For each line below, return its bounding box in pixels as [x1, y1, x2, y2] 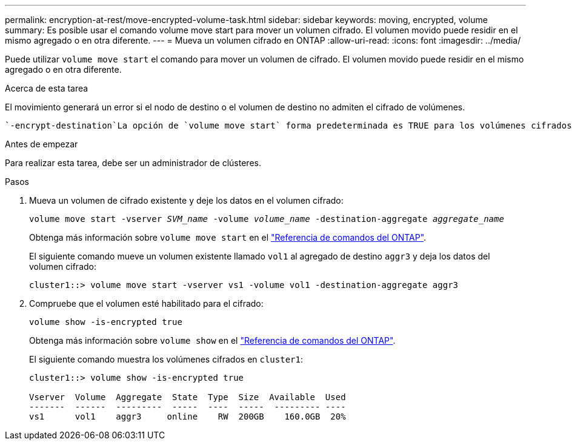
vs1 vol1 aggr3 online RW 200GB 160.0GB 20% [29, 412, 346, 421]
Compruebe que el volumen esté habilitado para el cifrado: [29, 298, 264, 309]
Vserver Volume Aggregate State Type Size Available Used [29, 392, 346, 402]
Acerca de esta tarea [5, 83, 88, 93]
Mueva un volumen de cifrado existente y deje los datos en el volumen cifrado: [29, 195, 344, 206]
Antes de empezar [5, 139, 78, 149]
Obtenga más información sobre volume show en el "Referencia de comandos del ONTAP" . [29, 335, 396, 346]
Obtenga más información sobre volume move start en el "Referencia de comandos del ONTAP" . [29, 232, 427, 243]
